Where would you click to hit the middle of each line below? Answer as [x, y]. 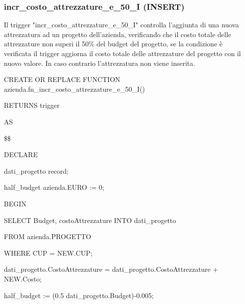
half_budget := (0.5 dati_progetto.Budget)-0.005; [79, 295]
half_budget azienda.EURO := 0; [54, 187]
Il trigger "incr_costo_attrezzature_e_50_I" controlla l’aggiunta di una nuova [122, 25]
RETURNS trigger [32, 105]
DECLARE [21, 154]
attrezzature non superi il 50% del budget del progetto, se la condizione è [113, 44]
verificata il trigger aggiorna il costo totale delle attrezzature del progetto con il [122, 53]
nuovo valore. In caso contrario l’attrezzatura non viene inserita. [100, 63]
